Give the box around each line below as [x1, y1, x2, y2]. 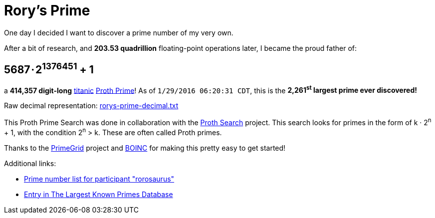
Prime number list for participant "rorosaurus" [24, 174, 175, 183]
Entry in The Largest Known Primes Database [24, 190, 173, 199]
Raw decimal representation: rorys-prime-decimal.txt [4, 101, 179, 110]
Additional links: [4, 159, 56, 168]
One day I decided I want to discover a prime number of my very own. [4, 28, 233, 37]
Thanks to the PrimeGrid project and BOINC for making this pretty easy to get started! [4, 143, 286, 152]
